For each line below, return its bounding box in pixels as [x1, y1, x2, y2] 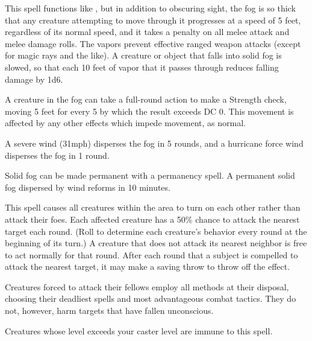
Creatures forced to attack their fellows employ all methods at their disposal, [5, 280, 289, 293]
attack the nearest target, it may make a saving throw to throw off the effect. [5, 260, 290, 273]
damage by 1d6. [5, 72, 63, 85]
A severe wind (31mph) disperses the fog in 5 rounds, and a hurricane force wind [5, 136, 304, 149]
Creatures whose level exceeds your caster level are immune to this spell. [5, 324, 273, 337]
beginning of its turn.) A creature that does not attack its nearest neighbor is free [5, 237, 307, 249]
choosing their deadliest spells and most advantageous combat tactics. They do [5, 292, 296, 305]
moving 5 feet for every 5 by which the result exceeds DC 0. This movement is [5, 104, 294, 117]
